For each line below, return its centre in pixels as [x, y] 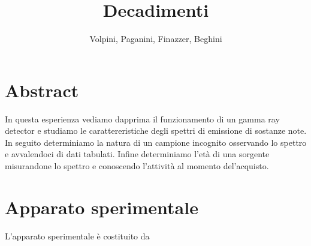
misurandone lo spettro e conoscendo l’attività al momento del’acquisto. [137, 166]
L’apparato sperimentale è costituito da [77, 235]
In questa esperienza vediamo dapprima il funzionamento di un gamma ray [142, 118]
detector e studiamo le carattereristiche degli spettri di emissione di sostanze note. [156, 130]
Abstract [42, 90]
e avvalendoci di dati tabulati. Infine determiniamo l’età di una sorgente [137, 154]
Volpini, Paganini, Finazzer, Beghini [156, 39]
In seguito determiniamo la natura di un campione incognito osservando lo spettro [156, 142]
